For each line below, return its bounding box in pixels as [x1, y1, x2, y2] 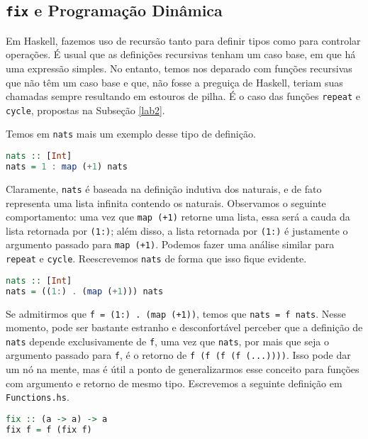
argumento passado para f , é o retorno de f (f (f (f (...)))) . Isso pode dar [6, 348, 351, 362]
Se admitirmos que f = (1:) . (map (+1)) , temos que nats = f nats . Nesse [6, 306, 346, 321]
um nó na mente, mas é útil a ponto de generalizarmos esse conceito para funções [6, 362, 359, 377]
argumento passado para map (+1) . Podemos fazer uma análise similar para [6, 237, 335, 252]
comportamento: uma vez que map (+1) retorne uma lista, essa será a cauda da [6, 209, 350, 224]
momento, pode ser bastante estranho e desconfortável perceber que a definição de [6, 320, 363, 335]
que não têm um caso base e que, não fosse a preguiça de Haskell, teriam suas [6, 74, 343, 89]
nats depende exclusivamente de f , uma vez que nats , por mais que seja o [6, 333, 329, 348]
